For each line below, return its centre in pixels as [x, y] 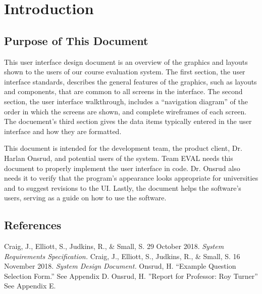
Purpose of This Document [76, 40]
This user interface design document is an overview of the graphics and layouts [126, 61]
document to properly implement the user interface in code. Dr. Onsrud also [122, 168]
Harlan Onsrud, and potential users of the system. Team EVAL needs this [119, 158]
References [33, 225]
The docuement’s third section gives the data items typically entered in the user [128, 121]
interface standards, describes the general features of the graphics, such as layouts [130, 81]
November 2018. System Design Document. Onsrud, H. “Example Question [120, 266]
